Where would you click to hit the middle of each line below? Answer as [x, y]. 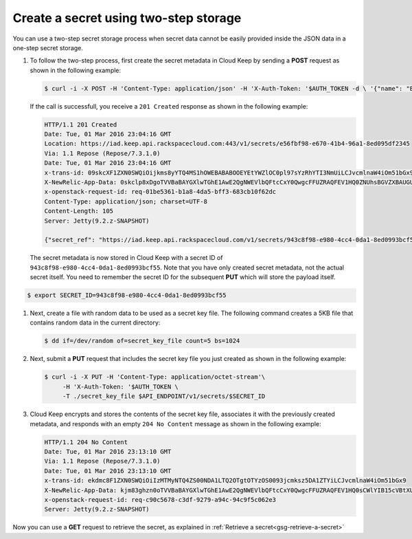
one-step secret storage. [48, 47]
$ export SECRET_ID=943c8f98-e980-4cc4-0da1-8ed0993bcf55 [127, 295]
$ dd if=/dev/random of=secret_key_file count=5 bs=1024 [142, 341]
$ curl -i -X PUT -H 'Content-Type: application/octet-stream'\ [155, 377]
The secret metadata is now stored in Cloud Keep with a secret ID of [126, 258]
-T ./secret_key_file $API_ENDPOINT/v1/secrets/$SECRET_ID [164, 396]
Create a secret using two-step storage [127, 18]
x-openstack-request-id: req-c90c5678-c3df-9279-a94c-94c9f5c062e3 [160, 499]
